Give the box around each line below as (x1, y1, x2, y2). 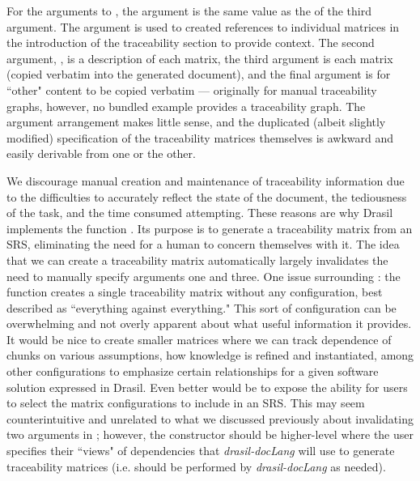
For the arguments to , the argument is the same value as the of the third (6, 2, 371, 19)
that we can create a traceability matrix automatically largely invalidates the (6, 251, 388, 268)
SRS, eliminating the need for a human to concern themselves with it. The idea (6, 236, 400, 253)
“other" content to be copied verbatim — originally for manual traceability (6, 81, 377, 98)
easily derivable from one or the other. (6, 145, 196, 162)
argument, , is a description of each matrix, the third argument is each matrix (6, 49, 393, 66)
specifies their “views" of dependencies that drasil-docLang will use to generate (6, 442, 395, 459)
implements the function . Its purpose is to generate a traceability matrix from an (6, 219, 413, 236)
